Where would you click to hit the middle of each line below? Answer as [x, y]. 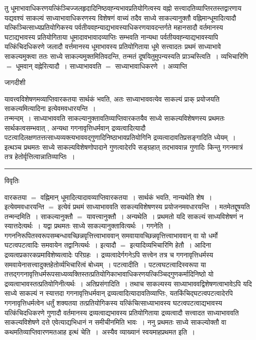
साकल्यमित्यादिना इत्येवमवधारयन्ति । [50, 108]
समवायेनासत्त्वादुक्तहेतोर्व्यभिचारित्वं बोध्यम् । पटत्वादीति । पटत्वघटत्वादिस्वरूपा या [105, 264]
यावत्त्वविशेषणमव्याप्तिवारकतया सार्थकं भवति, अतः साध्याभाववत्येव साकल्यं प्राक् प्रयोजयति [112, 99]
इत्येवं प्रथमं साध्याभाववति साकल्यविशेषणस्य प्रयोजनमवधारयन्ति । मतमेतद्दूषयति [154, 207]
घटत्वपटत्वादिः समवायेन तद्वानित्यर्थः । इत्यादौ [60, 245]
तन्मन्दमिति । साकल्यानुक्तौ [39, 216]
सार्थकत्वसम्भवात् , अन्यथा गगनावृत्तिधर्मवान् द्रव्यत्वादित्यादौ [75, 127]
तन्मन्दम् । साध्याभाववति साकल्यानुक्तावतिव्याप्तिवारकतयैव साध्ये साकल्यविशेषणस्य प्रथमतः [115, 118]
